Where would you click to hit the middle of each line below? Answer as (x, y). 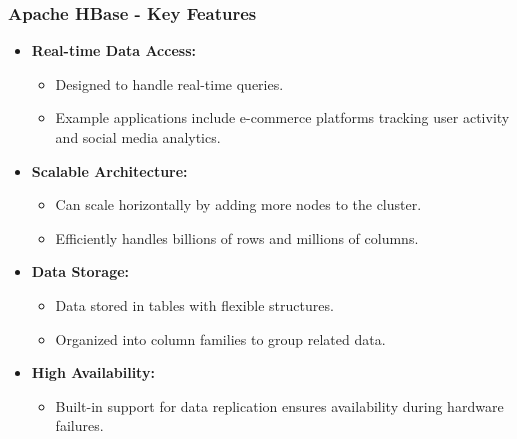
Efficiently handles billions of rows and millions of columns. (237, 237)
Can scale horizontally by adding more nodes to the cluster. (238, 204)
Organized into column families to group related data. (220, 338)
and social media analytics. (138, 137)
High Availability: (93, 372)
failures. (79, 425)
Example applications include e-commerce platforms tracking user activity (282, 117)
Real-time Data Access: (113, 50)
